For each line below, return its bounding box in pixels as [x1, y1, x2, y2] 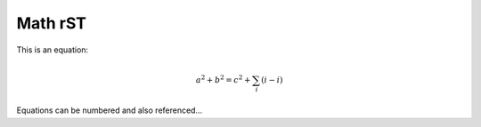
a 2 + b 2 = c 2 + [196, 74, 251, 84]
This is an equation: [16, 44, 89, 55]
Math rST [16, 13, 86, 33]
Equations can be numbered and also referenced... [16, 105, 203, 115]
